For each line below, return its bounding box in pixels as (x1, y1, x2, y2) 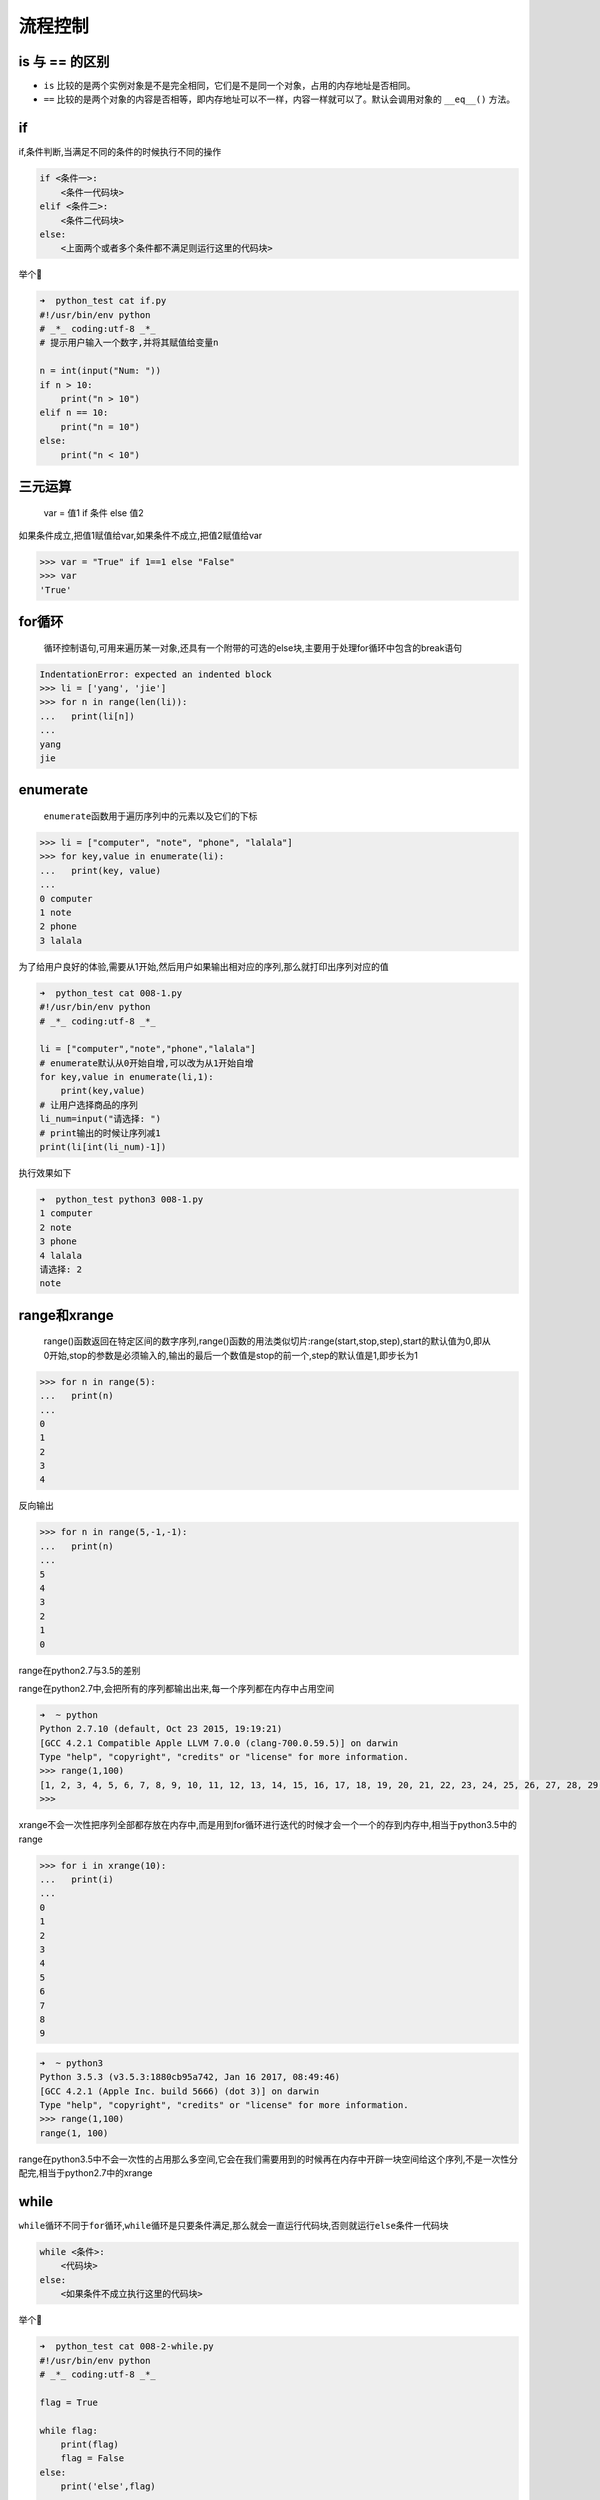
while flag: (39, 2425, 99, 2436)
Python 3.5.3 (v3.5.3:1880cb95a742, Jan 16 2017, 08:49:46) (39, 2071, 341, 2083)
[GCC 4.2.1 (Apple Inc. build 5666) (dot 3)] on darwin (39, 2085, 320, 2097)
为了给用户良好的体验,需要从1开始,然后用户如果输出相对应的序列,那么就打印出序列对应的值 (18, 960, 389, 972)
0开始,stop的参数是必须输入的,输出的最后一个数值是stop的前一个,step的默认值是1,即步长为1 (43, 1349, 419, 1361)
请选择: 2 (39, 1263, 82, 1275)
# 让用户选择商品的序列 (39, 1099, 139, 1110)
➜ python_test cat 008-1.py (39, 987, 183, 999)
